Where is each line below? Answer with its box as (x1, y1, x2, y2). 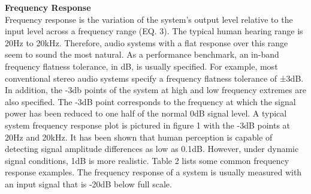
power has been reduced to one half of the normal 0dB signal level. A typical (5, 107, 287, 120)
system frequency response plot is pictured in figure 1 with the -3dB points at (5, 118, 291, 131)
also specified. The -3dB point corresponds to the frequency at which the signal (5, 95, 296, 108)
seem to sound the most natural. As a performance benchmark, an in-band (5, 48, 279, 61)
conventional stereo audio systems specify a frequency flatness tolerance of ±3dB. (5, 71, 304, 84)
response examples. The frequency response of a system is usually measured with (5, 166, 302, 178)
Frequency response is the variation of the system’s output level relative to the (5, 13, 293, 25)
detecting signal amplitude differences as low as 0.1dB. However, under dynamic (5, 142, 299, 155)
